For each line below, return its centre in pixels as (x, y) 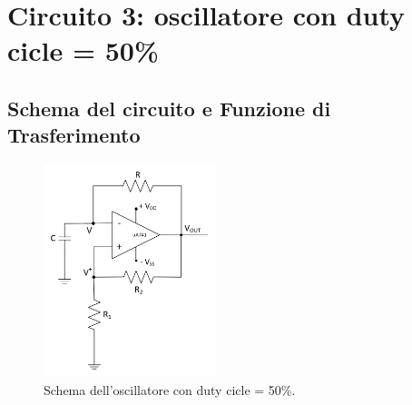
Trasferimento (74, 135)
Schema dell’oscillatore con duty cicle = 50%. (170, 390)
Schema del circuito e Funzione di (169, 108)
